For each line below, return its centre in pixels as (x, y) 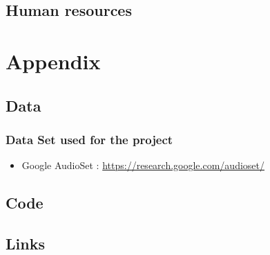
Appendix (53, 61)
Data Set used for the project (89, 139)
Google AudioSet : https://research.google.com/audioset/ (143, 165)
